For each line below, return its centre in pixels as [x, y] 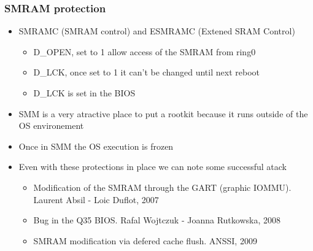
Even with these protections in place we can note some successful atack [153, 167]
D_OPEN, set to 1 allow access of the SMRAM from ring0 [145, 51]
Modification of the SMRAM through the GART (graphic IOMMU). [162, 187]
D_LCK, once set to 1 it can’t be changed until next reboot [146, 72]
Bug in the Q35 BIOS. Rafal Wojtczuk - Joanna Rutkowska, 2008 [157, 220]
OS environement [51, 125]
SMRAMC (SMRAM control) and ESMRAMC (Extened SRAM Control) [157, 31]
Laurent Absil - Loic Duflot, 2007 [96, 199]
